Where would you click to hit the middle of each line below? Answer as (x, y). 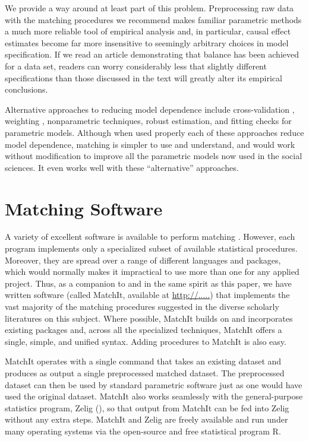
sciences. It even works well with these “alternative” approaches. (122, 167)
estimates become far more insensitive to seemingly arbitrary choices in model (147, 42)
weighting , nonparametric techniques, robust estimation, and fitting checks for (148, 121)
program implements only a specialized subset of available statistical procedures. (151, 248)
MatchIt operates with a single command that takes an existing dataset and (143, 361)
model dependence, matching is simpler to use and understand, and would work (150, 144)
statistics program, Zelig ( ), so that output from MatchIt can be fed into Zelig (147, 407)
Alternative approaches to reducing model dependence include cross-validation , (150, 109)
